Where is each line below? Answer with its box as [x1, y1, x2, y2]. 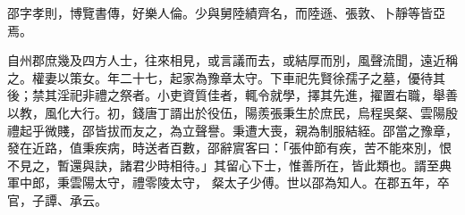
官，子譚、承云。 [7, 190, 107, 209]
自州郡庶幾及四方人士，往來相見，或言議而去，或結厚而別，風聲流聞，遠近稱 [7, 51, 458, 70]
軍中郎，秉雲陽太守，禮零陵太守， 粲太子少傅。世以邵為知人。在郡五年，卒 [7, 173, 450, 192]
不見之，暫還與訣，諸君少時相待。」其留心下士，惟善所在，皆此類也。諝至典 [7, 155, 452, 174]
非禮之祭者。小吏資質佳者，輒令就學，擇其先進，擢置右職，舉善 [81, 86, 458, 104]
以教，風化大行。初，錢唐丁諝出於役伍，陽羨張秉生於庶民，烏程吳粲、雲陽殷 [7, 103, 458, 121]
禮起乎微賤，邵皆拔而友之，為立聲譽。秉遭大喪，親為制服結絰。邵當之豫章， [7, 120, 458, 139]
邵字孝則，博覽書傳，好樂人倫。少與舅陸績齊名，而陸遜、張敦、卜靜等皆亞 [7, 4, 445, 21]
